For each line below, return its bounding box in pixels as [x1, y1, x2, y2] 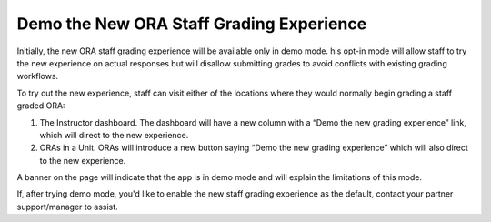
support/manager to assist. [16, 201, 118, 212]
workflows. [16, 71, 59, 82]
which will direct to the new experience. [39, 129, 189, 140]
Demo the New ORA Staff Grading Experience [16, 14, 367, 34]
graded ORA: [16, 100, 65, 111]
